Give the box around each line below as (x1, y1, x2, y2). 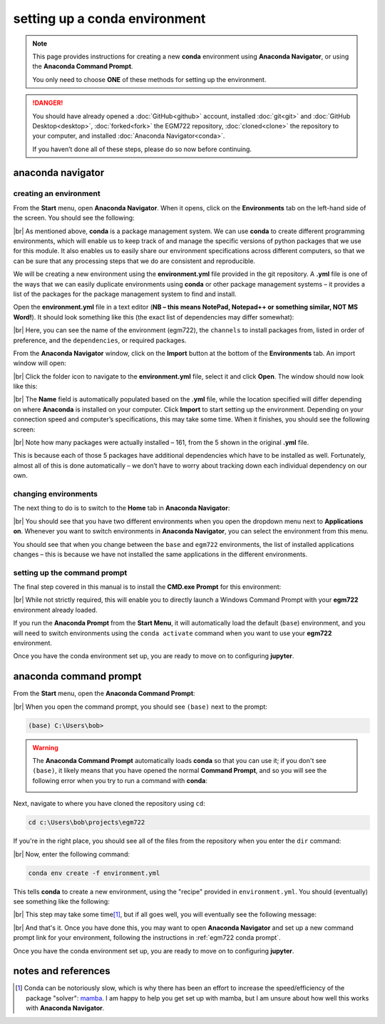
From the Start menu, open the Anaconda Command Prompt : (13, 689, 195, 698)
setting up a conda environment (13, 11, 206, 26)
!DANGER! (32, 98, 63, 107)
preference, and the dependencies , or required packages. (13, 336, 187, 344)
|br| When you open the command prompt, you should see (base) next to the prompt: (13, 702, 267, 711)
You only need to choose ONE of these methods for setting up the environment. (32, 75, 267, 83)
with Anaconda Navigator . (26, 1004, 105, 1013)
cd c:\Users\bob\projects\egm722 (28, 819, 145, 826)
